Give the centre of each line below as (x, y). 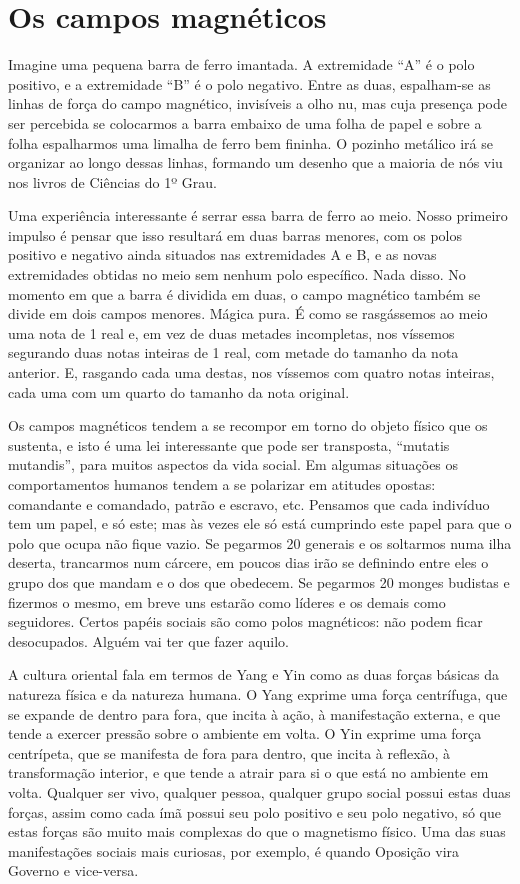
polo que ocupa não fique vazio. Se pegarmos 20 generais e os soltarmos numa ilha (260, 542)
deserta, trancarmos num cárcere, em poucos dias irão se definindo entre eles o (248, 562)
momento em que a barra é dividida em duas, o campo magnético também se (244, 293)
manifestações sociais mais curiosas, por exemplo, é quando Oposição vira (234, 850)
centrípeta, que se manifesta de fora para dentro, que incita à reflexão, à (229, 752)
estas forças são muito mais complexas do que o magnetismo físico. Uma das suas (257, 831)
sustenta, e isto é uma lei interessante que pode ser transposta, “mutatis (229, 444)
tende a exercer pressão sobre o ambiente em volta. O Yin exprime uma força (245, 733)
